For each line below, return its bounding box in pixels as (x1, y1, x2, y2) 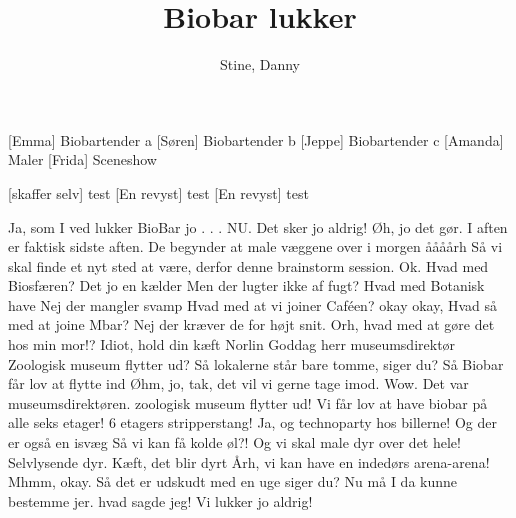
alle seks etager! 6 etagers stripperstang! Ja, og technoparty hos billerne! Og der (8, 412, 497, 433)
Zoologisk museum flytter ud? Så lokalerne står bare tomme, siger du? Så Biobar (8, 353, 504, 374)
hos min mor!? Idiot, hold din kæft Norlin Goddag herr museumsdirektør (8, 334, 456, 355)
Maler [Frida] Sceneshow (8, 149, 157, 170)
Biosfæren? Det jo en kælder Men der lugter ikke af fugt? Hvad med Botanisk (8, 275, 485, 296)
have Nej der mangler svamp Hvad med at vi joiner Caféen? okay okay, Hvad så (8, 294, 498, 315)
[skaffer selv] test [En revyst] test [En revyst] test (8, 182, 309, 203)
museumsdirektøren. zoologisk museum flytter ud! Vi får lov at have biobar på (8, 392, 488, 413)
